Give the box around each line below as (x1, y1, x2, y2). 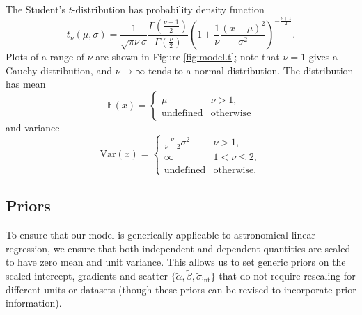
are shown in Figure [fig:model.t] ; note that (95, 49, 280, 64)
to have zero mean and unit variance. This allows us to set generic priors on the (6, 255, 346, 269)
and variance (6, 120, 60, 134)
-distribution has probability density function (72, 2, 265, 16)
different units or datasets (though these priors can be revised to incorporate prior (6, 282, 356, 296)
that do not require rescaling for (219, 268, 356, 283)
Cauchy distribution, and (6, 63, 112, 77)
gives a (308, 49, 338, 64)
